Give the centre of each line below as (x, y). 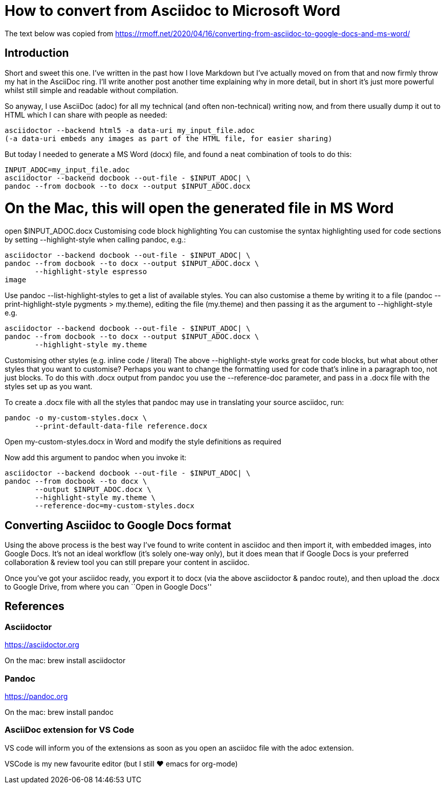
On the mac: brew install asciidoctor (65, 661)
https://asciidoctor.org (42, 645)
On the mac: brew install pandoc (59, 712)
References (35, 606)
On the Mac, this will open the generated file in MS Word (199, 208)
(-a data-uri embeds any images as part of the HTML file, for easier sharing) (169, 138)
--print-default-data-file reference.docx (121, 426)
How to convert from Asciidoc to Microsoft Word (173, 11)
